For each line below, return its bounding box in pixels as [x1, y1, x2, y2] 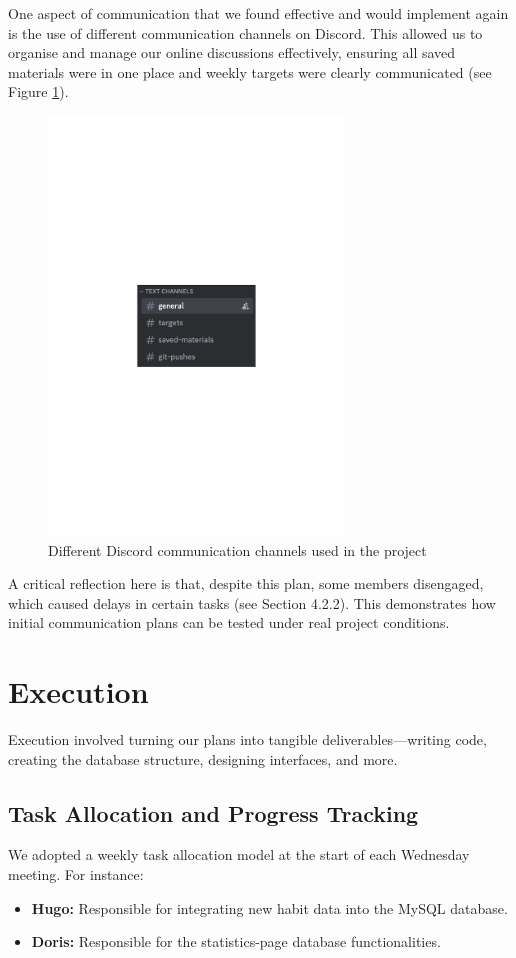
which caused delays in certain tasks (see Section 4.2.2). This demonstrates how [8, 592, 496, 613]
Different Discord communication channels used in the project [48, 539, 427, 560]
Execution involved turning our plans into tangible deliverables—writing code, [8, 729, 487, 749]
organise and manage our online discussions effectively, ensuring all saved [8, 42, 456, 63]
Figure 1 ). [8, 81, 69, 102]
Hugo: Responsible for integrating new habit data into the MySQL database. [31, 897, 508, 918]
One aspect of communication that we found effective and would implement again [8, 3, 509, 23]
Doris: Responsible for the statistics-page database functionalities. [31, 931, 441, 952]
